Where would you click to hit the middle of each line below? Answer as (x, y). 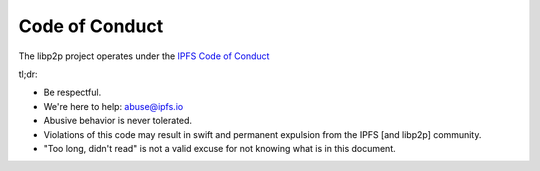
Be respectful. (72, 92)
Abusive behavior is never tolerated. (118, 121)
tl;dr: (28, 74)
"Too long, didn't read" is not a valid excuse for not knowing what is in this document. (220, 148)
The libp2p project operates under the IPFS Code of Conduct (144, 56)
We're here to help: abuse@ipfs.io (113, 106)
